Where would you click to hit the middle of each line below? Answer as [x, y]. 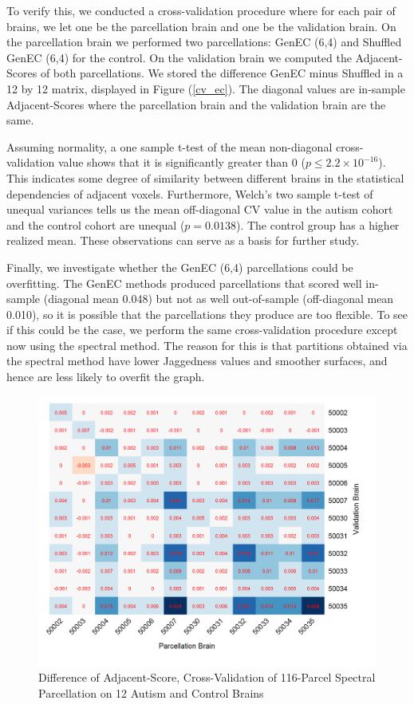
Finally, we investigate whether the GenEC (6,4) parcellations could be [180, 267]
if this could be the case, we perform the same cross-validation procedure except [202, 330]
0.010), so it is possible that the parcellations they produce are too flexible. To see [207, 314]
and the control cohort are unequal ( [96, 224]
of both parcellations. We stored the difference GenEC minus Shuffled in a [222, 73]
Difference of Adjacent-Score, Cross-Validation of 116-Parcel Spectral [207, 677]
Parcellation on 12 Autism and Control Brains [151, 692]
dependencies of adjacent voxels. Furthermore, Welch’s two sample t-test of [190, 193]
